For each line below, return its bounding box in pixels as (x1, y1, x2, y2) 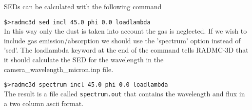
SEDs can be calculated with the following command (4, 1, 162, 11)
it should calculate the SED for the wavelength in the (4, 55, 164, 65)
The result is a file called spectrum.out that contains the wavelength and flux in (4, 88, 245, 98)
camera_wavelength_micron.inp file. (4, 64, 114, 74)
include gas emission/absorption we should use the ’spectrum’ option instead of (4, 35, 241, 45)
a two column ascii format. (4, 98, 84, 108)
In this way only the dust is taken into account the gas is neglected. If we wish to (4, 26, 247, 36)
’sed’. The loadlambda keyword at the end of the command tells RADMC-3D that (4, 45, 249, 55)
